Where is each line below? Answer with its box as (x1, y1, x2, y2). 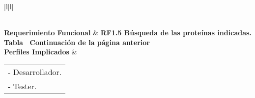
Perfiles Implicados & (4, 47, 77, 57)
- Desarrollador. (8, 66, 62, 77)
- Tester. (8, 80, 37, 92)
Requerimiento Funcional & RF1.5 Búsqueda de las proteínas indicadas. (4, 27, 252, 38)
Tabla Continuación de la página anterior (4, 37, 150, 47)
